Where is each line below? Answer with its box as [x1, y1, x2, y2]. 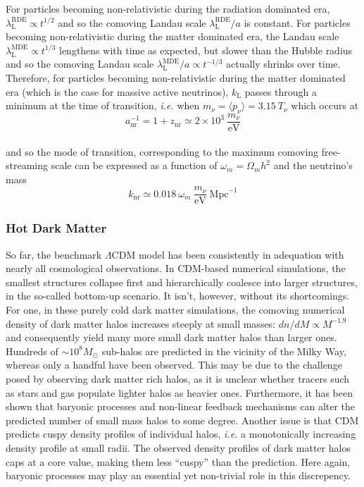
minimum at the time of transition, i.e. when [6, 98, 200, 113]
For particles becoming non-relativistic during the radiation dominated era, [6, 1, 330, 16]
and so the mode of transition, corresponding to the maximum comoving [6, 144, 319, 159]
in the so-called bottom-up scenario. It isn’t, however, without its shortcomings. [6, 288, 350, 303]
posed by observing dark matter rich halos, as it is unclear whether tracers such [6, 371, 350, 386]
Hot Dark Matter [6, 219, 107, 237]
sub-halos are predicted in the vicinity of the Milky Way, [101, 343, 346, 358]
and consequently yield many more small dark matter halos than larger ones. [6, 330, 337, 345]
